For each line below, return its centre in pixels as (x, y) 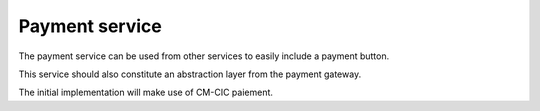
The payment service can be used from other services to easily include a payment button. (204, 56)
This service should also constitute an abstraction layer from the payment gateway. (190, 74)
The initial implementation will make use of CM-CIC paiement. (146, 92)
